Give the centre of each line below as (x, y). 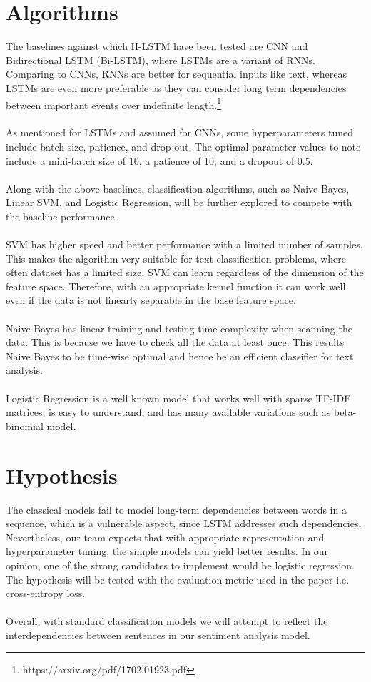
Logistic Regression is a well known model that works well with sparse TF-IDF (178, 398)
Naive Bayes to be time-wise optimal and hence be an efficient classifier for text (180, 356)
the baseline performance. (62, 216)
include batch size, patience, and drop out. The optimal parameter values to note (183, 146)
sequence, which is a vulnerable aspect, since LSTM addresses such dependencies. (184, 523)
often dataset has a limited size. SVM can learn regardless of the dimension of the (185, 272)
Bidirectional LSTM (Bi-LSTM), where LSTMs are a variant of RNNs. (161, 60)
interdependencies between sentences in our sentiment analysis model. (158, 635)
